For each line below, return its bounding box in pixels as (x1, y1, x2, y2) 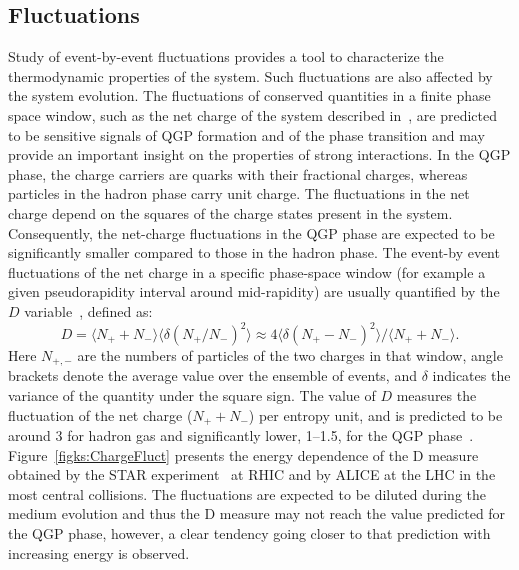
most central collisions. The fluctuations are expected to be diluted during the (8, 483, 486, 504)
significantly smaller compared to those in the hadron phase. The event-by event (8, 242, 500, 263)
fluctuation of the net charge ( (8, 404, 193, 425)
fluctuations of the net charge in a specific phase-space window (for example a (8, 261, 486, 282)
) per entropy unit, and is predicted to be (248, 404, 503, 425)
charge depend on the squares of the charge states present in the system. (8, 202, 453, 223)
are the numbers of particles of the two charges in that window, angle (77, 345, 503, 366)
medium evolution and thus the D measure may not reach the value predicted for (8, 503, 506, 524)
